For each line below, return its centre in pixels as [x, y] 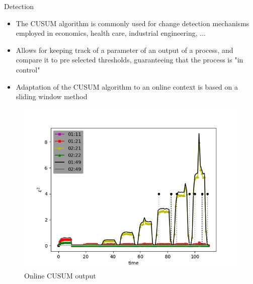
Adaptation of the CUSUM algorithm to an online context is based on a [127, 86]
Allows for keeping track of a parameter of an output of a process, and [124, 50]
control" [28, 69]
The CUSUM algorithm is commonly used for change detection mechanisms [133, 23]
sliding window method [52, 96]
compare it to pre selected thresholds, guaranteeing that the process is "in [130, 60]
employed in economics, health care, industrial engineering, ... [111, 33]
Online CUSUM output [60, 276]
